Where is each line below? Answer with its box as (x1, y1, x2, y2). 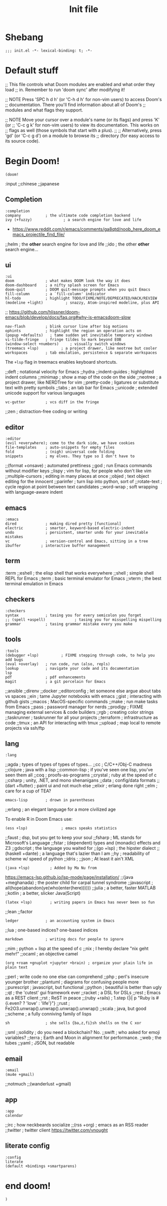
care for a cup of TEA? (5, 788, 51, 794)
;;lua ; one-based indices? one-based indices (5, 927, 98, 933)
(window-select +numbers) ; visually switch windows (5, 342, 126, 347)
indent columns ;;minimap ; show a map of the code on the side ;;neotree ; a (5, 374, 162, 380)
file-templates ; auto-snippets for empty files (5, 445, 115, 450)
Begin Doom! (5, 156, 60, 167)
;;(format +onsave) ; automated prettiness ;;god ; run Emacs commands (5, 463, 153, 469)
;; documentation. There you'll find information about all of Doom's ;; (5, 102, 146, 108)
